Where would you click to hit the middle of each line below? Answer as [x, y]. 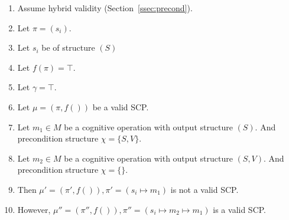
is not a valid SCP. [204, 189]
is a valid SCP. [240, 209]
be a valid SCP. [121, 106]
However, [34, 209]
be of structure [68, 47]
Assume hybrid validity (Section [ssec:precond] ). [105, 8]
